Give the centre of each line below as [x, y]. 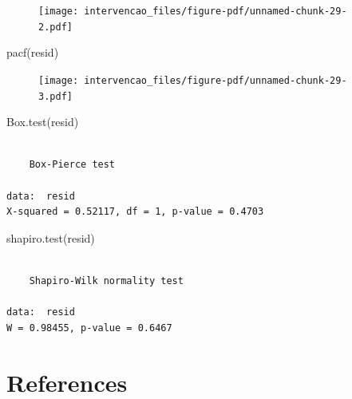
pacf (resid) [33, 52]
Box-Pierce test [72, 165]
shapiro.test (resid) [51, 237]
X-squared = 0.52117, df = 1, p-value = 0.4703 [135, 212]
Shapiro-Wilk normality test [106, 280]
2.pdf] [55, 27]
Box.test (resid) [43, 122]
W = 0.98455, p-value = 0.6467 [89, 328]
